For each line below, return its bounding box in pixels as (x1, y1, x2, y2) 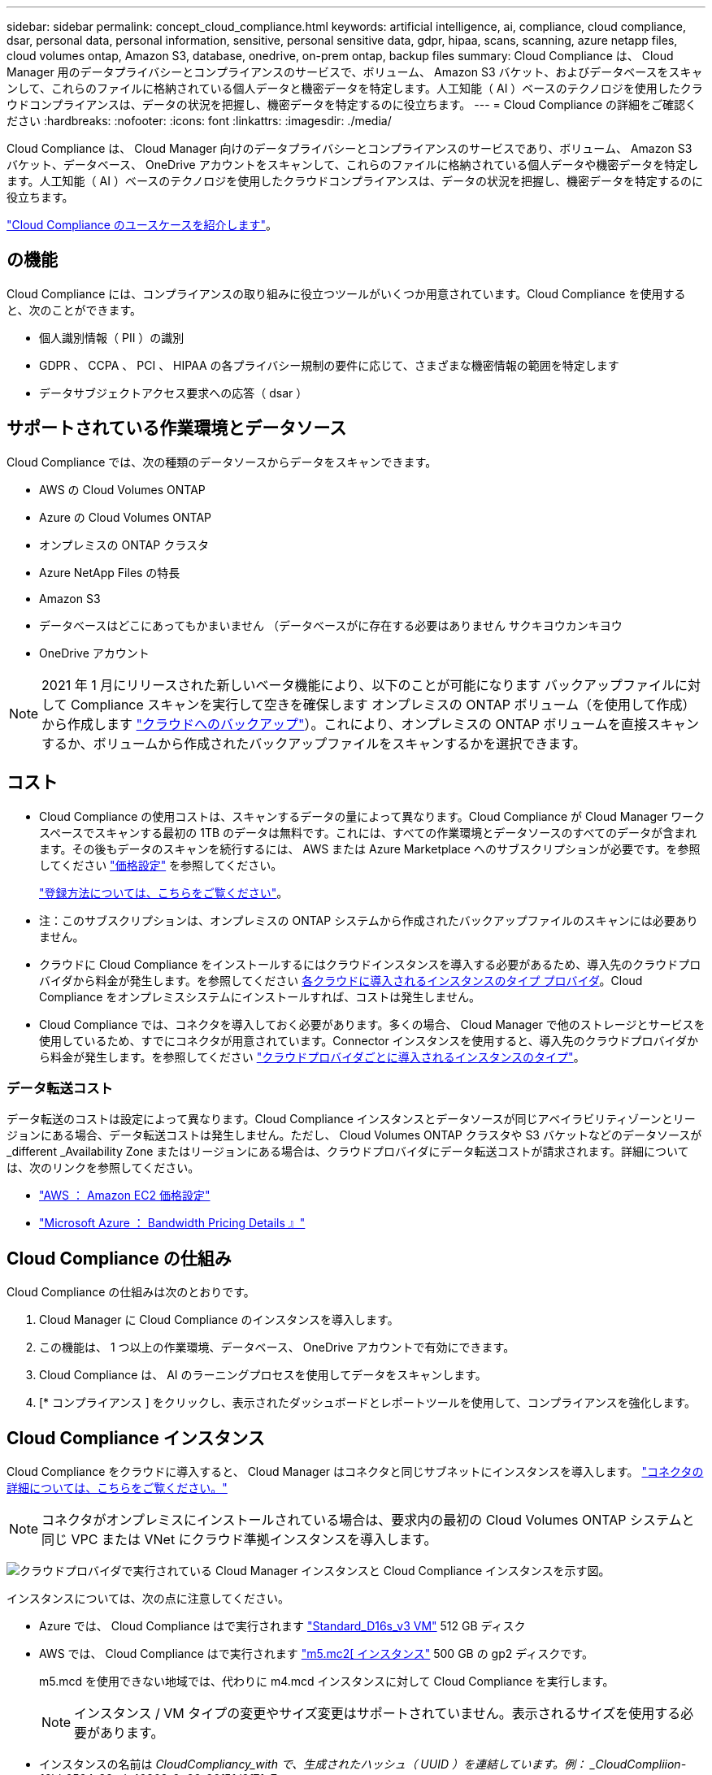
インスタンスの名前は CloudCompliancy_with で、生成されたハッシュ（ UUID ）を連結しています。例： (39, 1756, 588, 1771)
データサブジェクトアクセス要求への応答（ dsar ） (39, 385, 308, 400)
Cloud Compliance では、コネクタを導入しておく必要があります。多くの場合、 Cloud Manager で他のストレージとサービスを (39, 1017, 705, 1031)
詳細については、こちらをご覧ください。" (7, 1480, 228, 1495)
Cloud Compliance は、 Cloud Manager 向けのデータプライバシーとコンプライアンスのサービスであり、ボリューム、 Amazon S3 (7, 141, 692, 155)
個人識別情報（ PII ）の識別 (39, 330, 185, 345)
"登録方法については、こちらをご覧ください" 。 (39, 885, 289, 900)
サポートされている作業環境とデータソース (7, 418, 347, 439)
